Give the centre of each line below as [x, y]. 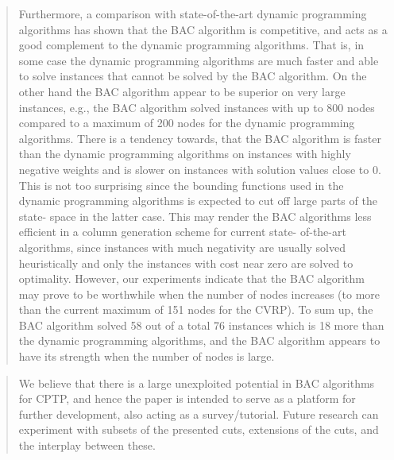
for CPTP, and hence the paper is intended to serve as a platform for [187, 398]
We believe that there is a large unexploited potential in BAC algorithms [197, 383]
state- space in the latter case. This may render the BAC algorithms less [195, 216]
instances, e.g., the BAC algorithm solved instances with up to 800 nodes [197, 107]
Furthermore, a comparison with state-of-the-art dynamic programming [193, 14]
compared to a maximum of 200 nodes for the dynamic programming [187, 123]
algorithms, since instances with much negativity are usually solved [182, 247]
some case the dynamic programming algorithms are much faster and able [199, 60]
